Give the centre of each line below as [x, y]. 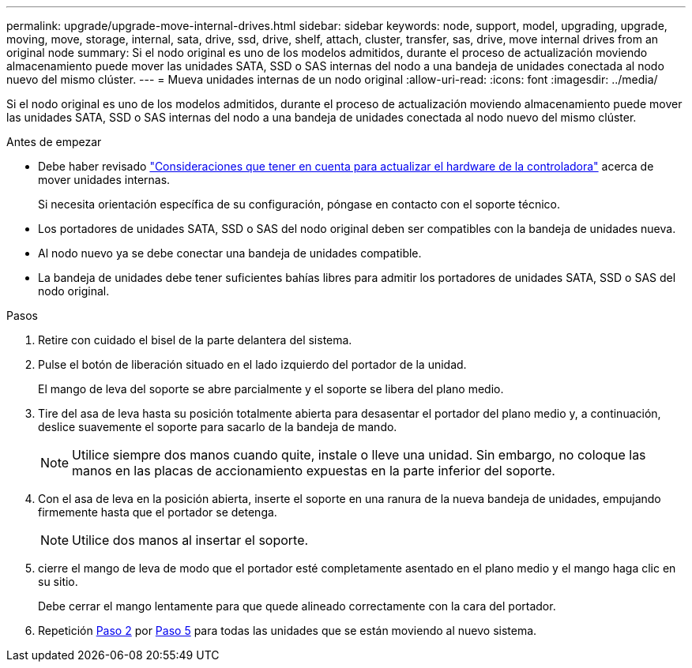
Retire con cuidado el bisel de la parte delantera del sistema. [195, 340]
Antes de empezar [54, 142]
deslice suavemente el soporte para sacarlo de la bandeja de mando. [218, 427]
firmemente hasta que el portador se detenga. [158, 512]
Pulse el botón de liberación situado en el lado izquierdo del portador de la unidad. [252, 364]
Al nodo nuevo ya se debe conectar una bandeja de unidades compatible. [230, 253]
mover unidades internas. [104, 180]
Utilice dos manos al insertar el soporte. [190, 540]
